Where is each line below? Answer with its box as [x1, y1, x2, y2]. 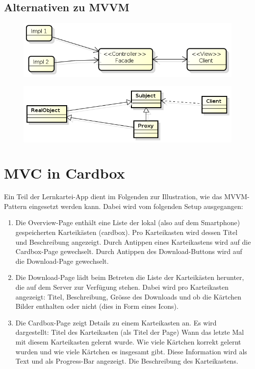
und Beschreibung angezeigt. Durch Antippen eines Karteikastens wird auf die [15, 236, 251, 247]
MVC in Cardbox [4, 163, 125, 183]
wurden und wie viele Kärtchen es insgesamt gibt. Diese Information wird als [15, 346, 247, 356]
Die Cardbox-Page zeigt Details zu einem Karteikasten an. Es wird [15, 317, 217, 327]
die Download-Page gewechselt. [15, 255, 109, 266]
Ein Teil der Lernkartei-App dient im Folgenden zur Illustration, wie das [4, 191, 222, 202]
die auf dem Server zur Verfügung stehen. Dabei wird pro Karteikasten [15, 282, 229, 292]
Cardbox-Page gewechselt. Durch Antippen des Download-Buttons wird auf [15, 246, 242, 256]
